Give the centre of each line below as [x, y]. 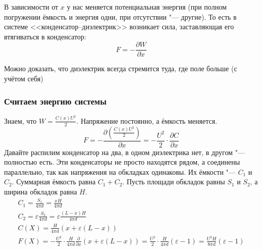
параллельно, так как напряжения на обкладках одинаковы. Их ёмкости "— [120, 171]
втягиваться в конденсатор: [45, 36]
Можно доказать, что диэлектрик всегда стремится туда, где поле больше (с [121, 68]
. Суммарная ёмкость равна [54, 182]
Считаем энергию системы [55, 101]
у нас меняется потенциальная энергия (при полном [147, 7]
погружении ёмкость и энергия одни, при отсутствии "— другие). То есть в [120, 16]
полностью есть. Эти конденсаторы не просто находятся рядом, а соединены [122, 162]
